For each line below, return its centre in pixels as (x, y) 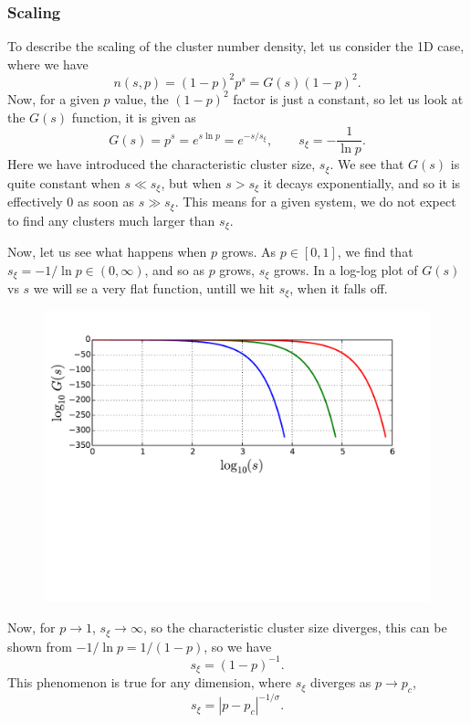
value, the (141, 98)
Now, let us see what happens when (107, 251)
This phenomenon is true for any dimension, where (150, 682)
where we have (48, 64)
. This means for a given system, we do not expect (315, 202)
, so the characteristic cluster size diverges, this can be (295, 627)
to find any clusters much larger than (111, 220)
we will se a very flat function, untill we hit (154, 288)
